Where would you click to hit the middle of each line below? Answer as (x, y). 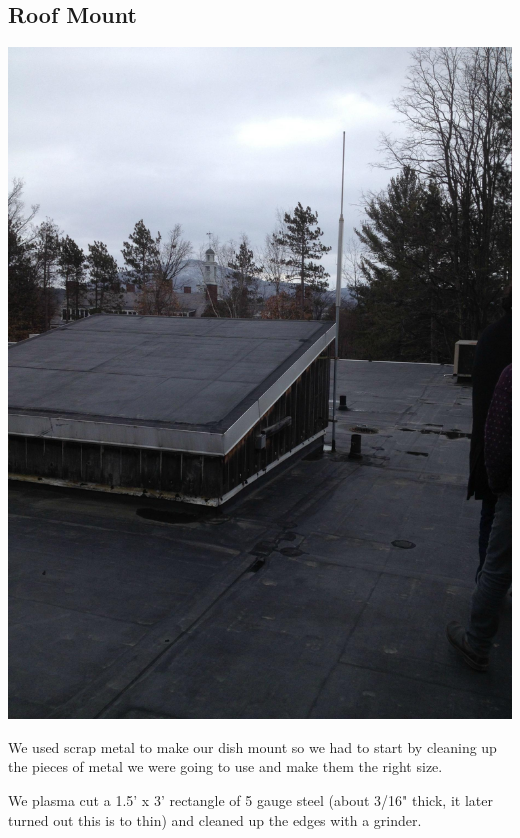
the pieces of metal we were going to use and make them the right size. (225, 766)
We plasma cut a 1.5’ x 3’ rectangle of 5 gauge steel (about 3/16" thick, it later (250, 799)
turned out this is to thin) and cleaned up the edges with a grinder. (215, 819)
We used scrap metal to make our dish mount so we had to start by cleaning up (252, 746)
